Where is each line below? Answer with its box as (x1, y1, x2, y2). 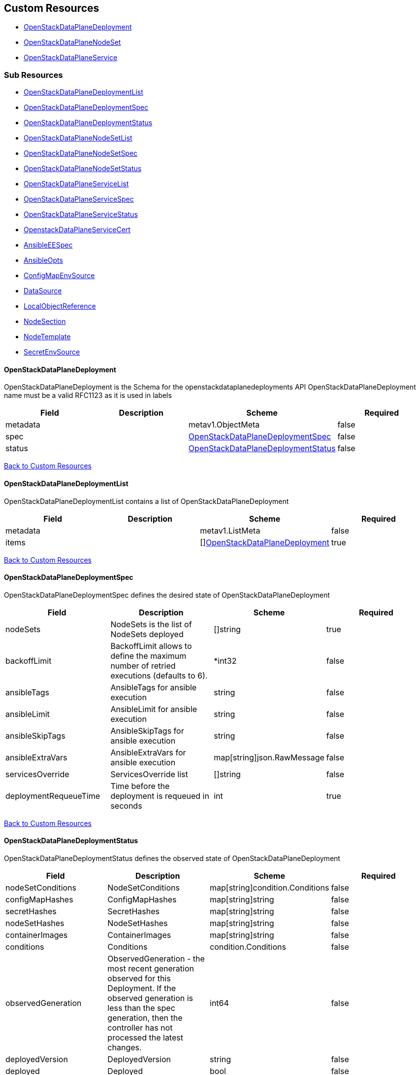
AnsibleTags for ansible (110, 682, 197, 692)
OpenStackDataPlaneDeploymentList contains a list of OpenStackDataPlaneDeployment (4, 497, 289, 505)
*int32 (214, 655, 237, 666)
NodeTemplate (24, 332, 71, 341)
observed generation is (107, 993, 193, 1003)
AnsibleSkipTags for (110, 725, 184, 736)
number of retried (110, 660, 176, 671)
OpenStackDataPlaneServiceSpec (24, 195, 134, 204)
